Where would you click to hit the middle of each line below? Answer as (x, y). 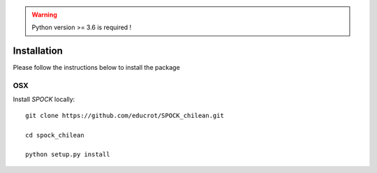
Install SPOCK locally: (44, 99)
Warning (44, 15)
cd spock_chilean (55, 135)
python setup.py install (68, 155)
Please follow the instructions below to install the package (97, 68)
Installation (38, 51)
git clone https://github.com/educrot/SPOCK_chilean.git (125, 115)
